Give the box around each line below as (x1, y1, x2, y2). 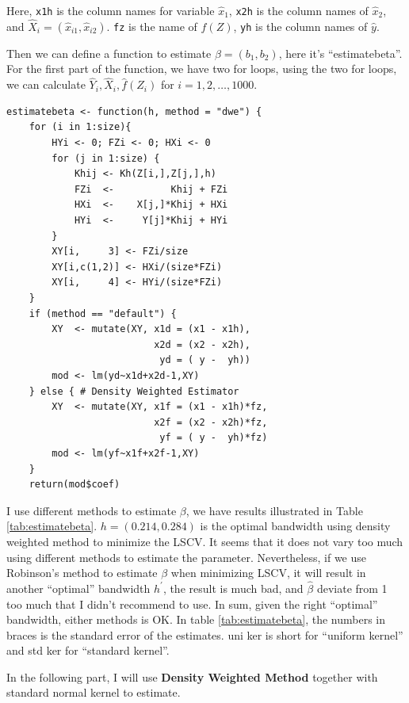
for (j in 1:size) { (52, 152, 160, 164)
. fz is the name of (106, 17, 197, 34)
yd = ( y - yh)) (159, 354, 250, 366)
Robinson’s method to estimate (6, 564, 158, 581)
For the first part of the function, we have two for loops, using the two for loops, (6, 60, 397, 77)
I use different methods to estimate (6, 502, 177, 518)
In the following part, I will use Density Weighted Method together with (6, 668, 378, 685)
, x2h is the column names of (228, 2, 369, 18)
